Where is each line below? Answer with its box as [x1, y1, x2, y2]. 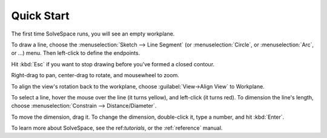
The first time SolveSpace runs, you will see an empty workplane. [11, 30, 175, 37]
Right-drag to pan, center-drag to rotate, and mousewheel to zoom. [11, 72, 180, 79]
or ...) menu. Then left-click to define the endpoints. [11, 49, 140, 57]
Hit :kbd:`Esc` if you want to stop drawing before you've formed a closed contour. [11, 60, 215, 67]
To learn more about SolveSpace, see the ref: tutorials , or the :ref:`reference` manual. [11, 124, 223, 132]
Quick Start [11, 9, 70, 22]
